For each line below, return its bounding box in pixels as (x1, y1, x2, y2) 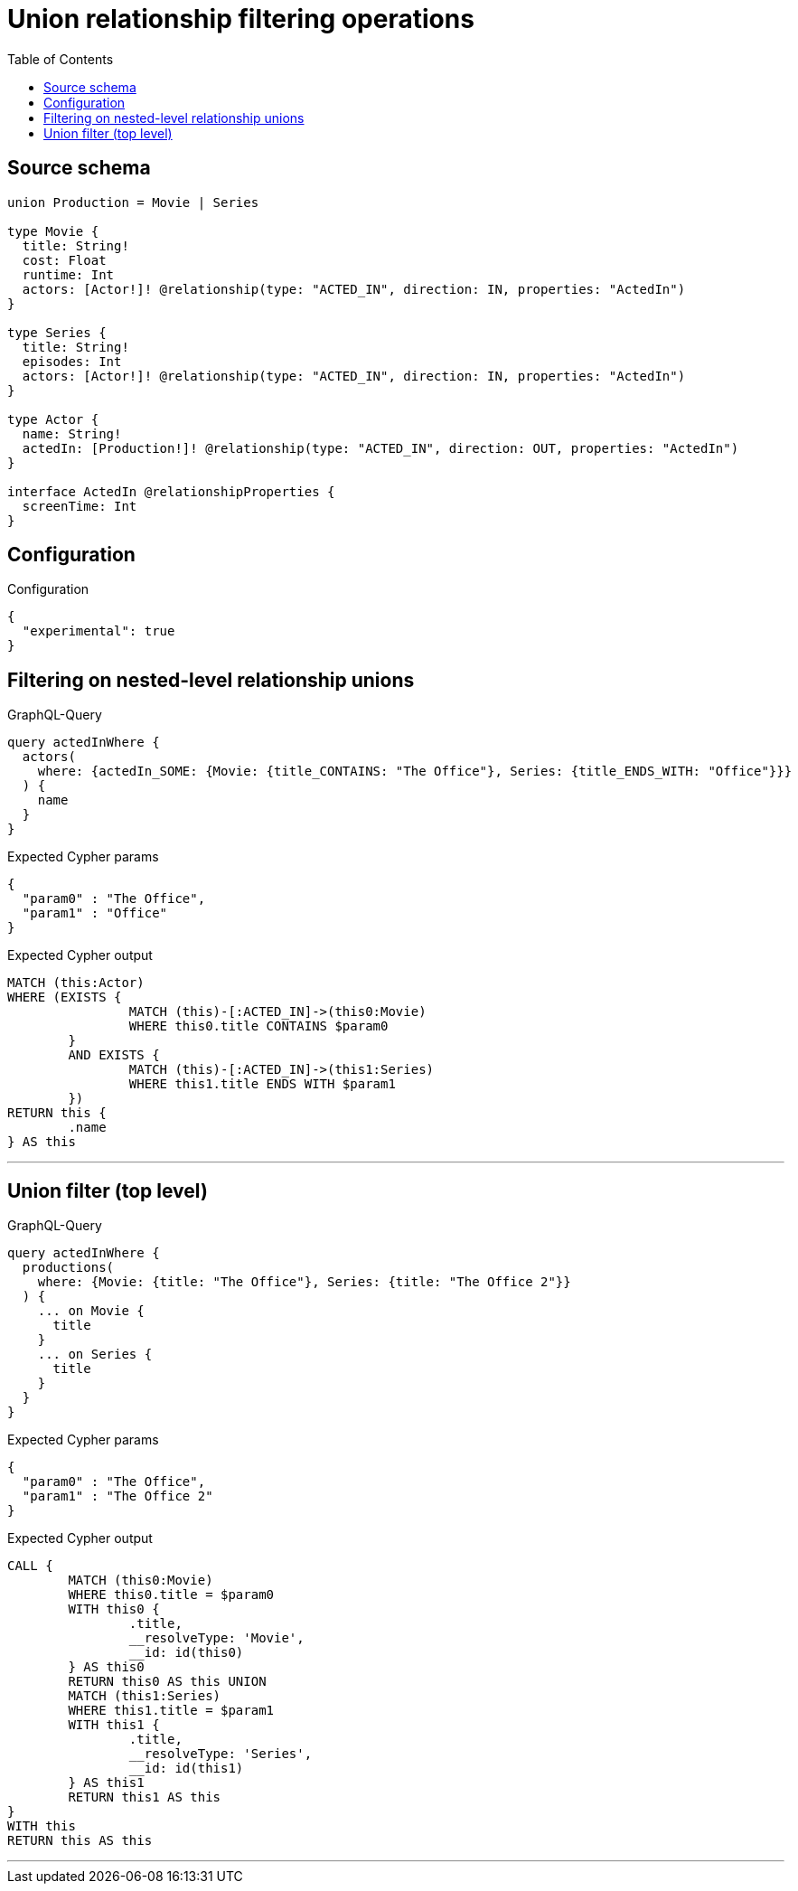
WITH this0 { (68, 1602, 160, 1617)
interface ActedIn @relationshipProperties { (7, 484, 335, 499)
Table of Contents (7, 51, 114, 67)
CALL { (7, 1558, 53, 1574)
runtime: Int (22, 267, 115, 282)
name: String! (22, 426, 122, 441)
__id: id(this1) (128, 1761, 244, 1776)
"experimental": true (22, 624, 175, 639)
